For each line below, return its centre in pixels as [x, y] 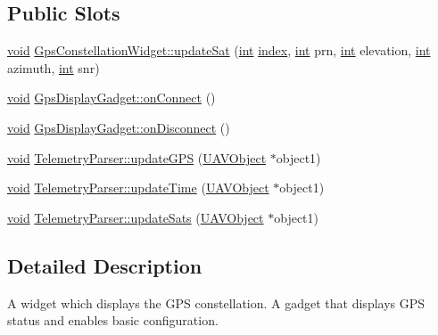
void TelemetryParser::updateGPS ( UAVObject [137, 157]
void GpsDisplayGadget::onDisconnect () [119, 127]
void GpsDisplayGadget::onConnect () [112, 98]
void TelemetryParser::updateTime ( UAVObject [138, 188]
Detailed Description [105, 265]
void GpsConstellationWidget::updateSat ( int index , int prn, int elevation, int [219, 50]
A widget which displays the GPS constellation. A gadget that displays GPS [216, 302]
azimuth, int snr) [54, 67]
